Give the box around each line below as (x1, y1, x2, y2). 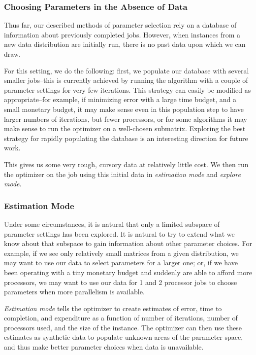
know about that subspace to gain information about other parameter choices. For (4, 238, 252, 248)
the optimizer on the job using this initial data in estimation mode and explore (4, 169, 241, 179)
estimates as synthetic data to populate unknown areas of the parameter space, (4, 332, 243, 342)
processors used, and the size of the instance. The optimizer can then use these (4, 322, 242, 332)
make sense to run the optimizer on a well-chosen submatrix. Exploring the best (4, 123, 246, 134)
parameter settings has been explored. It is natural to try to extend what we (4, 228, 235, 239)
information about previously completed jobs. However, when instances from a (4, 29, 240, 39)
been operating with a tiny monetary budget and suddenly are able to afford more (4, 267, 252, 277)
